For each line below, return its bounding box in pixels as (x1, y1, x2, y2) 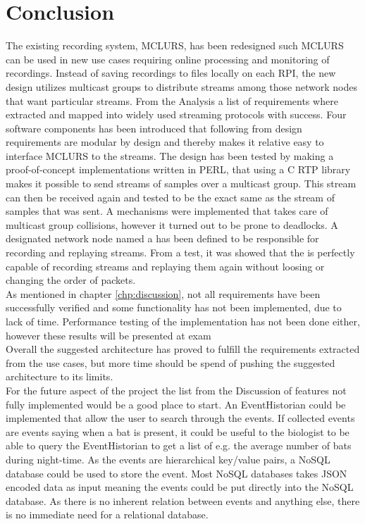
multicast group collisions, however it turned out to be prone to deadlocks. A (6, 217, 338, 232)
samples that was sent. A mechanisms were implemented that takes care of (6, 204, 328, 218)
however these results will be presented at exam (6, 327, 211, 342)
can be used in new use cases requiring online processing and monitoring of (6, 51, 330, 66)
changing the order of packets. (6, 273, 136, 287)
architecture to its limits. (6, 369, 113, 384)
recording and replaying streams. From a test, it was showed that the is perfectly (6, 245, 355, 260)
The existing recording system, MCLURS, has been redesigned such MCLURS (6, 38, 344, 53)
